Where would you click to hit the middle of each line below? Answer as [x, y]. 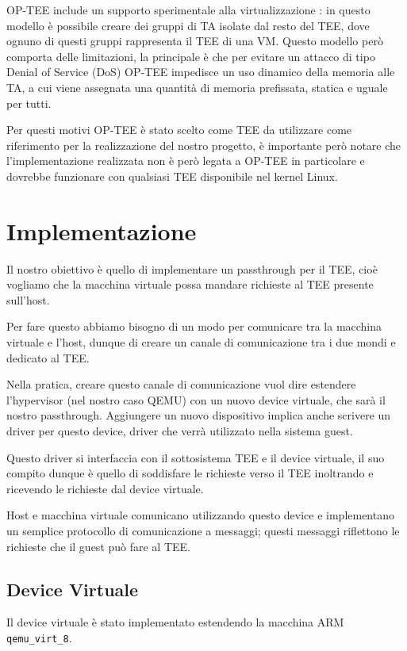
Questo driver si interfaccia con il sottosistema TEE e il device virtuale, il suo [196, 457]
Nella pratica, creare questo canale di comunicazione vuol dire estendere [181, 384]
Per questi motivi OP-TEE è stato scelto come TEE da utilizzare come [179, 130]
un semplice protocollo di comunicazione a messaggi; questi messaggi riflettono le [203, 530]
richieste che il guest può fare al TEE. [98, 546]
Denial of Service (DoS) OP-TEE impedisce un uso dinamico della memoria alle [201, 72]
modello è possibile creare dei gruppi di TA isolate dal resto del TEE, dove [188, 25]
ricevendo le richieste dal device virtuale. [105, 488]
